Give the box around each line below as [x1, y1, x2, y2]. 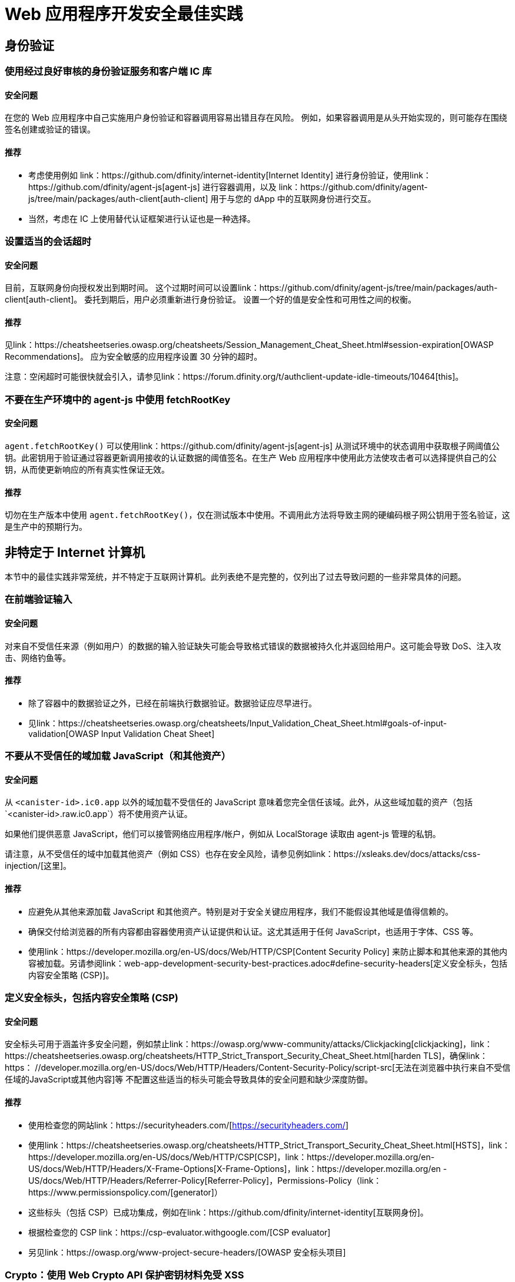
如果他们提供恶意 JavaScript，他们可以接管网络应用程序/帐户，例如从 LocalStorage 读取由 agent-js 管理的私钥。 [5, 829, 441, 839]
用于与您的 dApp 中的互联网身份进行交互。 [210, 193, 376, 204]
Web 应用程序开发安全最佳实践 [5, 4, 243, 24]
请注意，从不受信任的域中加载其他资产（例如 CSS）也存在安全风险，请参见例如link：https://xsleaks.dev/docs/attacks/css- [5, 849, 481, 859]
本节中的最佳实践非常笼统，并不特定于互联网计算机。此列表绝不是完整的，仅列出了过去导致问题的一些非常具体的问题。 [5, 572, 466, 582]
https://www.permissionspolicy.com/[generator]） [28, 1187, 222, 1197]
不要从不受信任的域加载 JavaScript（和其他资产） [5, 750, 231, 762]
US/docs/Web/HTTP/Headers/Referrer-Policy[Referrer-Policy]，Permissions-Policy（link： [28, 1175, 382, 1185]
